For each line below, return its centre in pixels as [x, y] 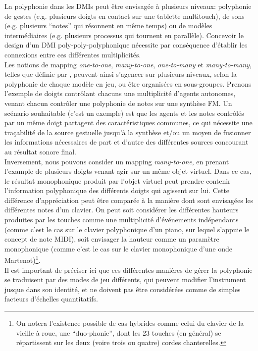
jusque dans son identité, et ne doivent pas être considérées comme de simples [123, 289]
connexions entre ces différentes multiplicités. [73, 54]
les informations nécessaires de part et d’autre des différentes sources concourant [127, 142]
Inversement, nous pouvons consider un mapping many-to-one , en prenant [117, 161]
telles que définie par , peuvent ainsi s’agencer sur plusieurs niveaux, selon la [121, 74]
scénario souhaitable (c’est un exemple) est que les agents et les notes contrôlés [124, 113]
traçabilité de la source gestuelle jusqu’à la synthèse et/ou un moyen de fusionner [128, 132]
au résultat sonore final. [40, 151]
